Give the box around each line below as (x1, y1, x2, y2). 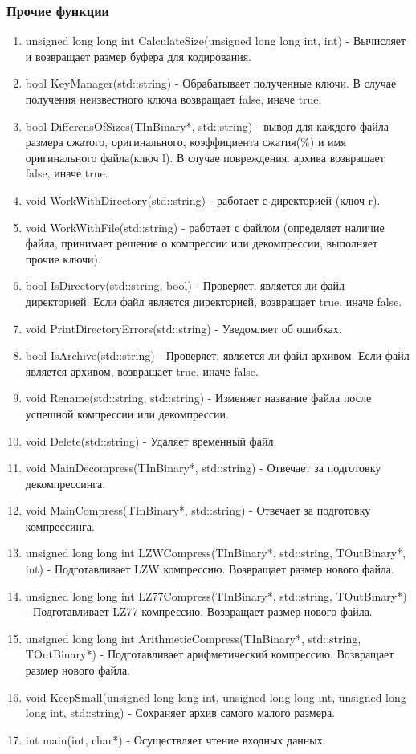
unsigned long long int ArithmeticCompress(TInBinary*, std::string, (25, 630, 361, 646)
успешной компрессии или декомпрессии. (25, 405, 229, 422)
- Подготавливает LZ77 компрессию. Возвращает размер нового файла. (25, 603, 373, 620)
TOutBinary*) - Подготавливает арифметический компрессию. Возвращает (25, 646, 394, 662)
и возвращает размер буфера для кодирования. (25, 47, 251, 64)
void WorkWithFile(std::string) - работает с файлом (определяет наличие (25, 218, 385, 235)
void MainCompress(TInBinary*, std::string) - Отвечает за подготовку (25, 502, 371, 519)
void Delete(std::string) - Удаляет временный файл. (25, 432, 277, 449)
